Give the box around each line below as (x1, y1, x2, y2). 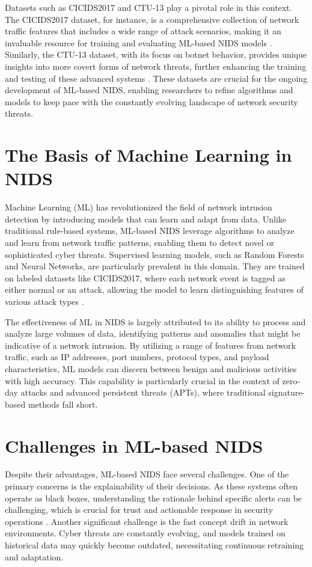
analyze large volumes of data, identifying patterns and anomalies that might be (5, 327, 301, 340)
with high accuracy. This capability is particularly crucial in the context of (5, 374, 280, 387)
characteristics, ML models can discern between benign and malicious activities (5, 362, 297, 375)
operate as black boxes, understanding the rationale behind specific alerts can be (5, 491, 302, 504)
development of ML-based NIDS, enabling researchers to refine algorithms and (5, 84, 293, 96)
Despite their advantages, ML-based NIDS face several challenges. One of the (5, 468, 289, 480)
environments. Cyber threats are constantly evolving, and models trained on (5, 527, 286, 539)
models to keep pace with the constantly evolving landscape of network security (5, 95, 298, 108)
